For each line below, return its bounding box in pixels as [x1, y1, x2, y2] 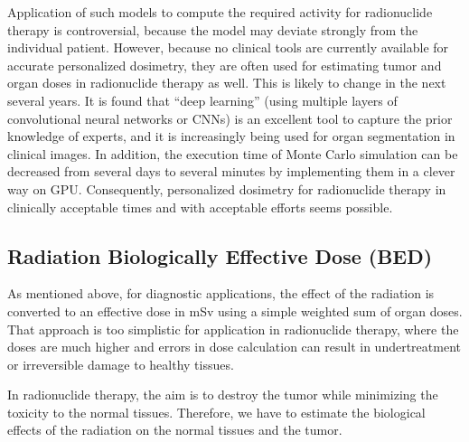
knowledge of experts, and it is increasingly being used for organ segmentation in [7, 127, 455, 146]
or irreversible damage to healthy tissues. [7, 354, 234, 373]
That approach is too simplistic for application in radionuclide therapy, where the [7, 319, 459, 338]
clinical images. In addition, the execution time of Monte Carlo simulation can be [7, 144, 458, 163]
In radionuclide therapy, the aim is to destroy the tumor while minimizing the [7, 385, 438, 404]
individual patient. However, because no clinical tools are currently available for [7, 38, 449, 57]
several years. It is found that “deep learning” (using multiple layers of [7, 90, 398, 109]
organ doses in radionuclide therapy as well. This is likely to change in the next [7, 73, 446, 92]
